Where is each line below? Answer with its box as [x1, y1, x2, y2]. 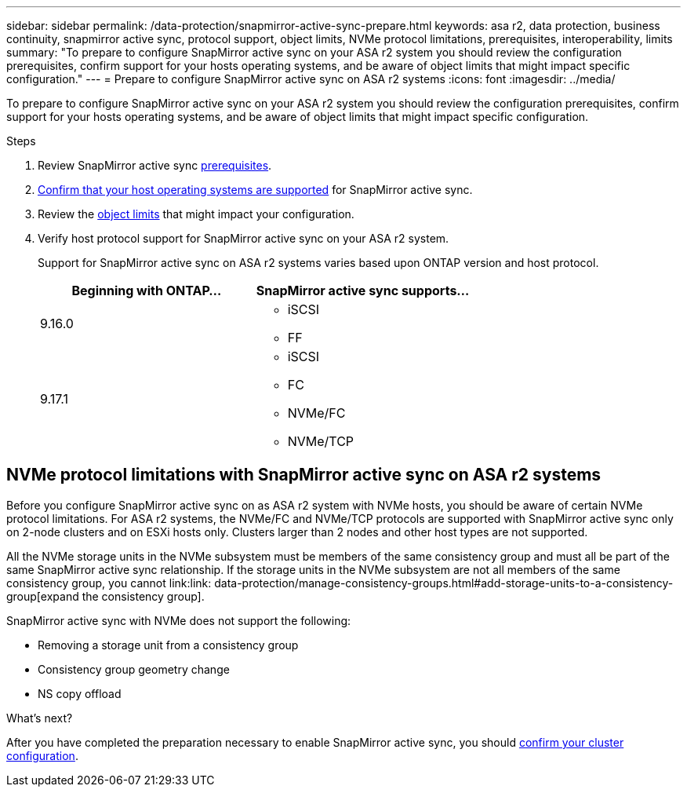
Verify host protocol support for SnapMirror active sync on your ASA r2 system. [38, 232, 449, 245]
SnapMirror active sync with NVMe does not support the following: [6, 613, 351, 627]
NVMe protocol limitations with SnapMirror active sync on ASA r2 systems [6, 465, 602, 485]
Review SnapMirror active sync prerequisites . [38, 159, 272, 172]
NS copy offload [38, 686, 122, 700]
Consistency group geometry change [38, 662, 230, 676]
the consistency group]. [82, 589, 205, 603]
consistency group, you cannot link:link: [6, 576, 212, 590]
